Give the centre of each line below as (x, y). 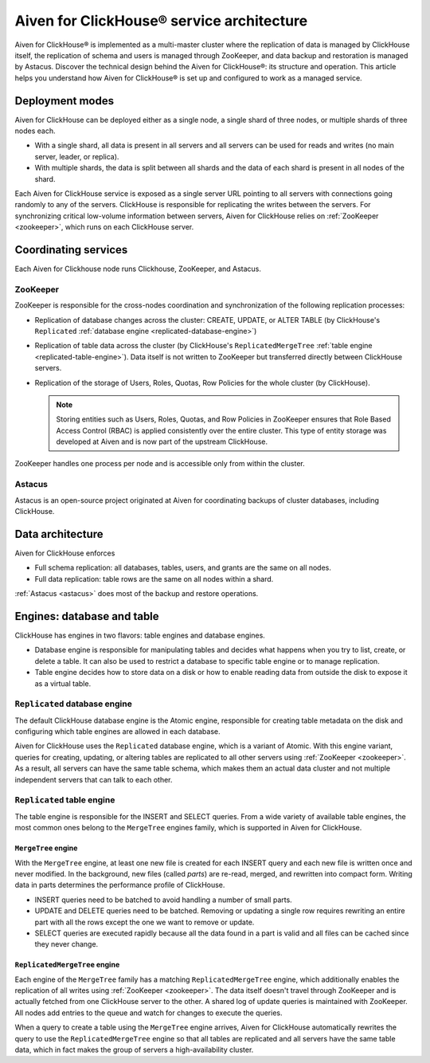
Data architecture (59, 534)
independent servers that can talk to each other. (94, 779)
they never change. (66, 944)
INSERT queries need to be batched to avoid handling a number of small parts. (163, 900)
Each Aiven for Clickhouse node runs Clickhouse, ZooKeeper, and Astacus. (138, 269)
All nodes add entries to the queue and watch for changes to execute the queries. (149, 1013)
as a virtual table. (63, 683)
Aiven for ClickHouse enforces (65, 553)
